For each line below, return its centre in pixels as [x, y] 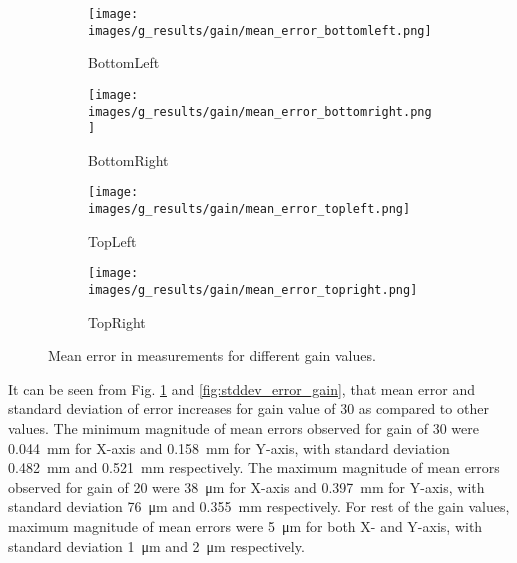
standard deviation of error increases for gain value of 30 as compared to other [248, 408]
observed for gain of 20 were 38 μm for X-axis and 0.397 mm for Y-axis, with [246, 486]
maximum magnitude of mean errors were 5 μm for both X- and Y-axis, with [245, 526]
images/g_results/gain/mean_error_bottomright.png [260, 111]
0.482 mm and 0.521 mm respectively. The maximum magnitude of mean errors [254, 467]
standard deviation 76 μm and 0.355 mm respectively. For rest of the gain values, [259, 506]
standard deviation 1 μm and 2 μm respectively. [156, 545]
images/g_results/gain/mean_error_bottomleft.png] [260, 30]
